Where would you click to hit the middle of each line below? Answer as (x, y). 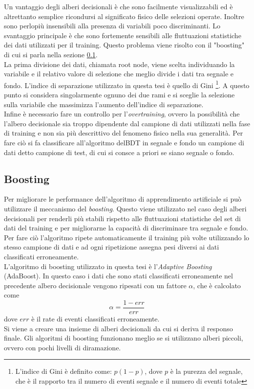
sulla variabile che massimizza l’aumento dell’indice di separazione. (104, 104)
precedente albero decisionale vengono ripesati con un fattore (95, 285)
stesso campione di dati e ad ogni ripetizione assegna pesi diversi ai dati (112, 247)
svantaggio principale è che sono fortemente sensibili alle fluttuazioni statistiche (123, 35)
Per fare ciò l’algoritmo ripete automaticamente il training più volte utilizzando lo (127, 237)
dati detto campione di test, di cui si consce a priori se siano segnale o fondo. (119, 152)
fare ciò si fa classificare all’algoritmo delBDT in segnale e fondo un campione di (124, 142)
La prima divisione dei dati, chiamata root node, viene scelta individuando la (119, 64)
